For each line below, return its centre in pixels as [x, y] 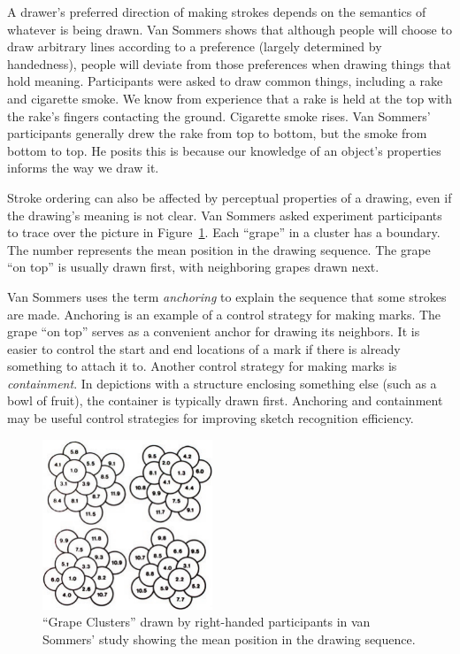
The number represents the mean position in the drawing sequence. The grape [219, 249]
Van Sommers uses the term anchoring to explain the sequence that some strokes [227, 296]
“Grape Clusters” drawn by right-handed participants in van [207, 622]
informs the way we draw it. [83, 168]
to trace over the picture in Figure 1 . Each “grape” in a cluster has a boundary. [224, 232]
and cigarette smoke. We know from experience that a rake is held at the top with [230, 98]
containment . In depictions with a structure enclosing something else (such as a [222, 383]
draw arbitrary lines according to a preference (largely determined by [195, 46]
